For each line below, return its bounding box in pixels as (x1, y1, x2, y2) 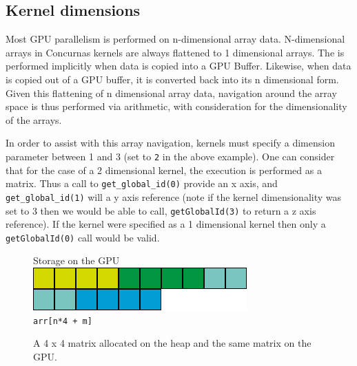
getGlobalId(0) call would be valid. (6, 230, 160, 244)
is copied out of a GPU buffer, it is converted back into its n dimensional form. (6, 72, 339, 86)
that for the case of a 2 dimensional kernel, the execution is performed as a (6, 162, 322, 177)
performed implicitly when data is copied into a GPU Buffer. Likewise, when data (6, 58, 351, 73)
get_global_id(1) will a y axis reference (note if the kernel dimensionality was (6, 189, 342, 204)
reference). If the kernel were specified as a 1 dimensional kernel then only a (6, 217, 326, 231)
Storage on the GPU (33, 253, 120, 268)
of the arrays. (6, 112, 62, 127)
